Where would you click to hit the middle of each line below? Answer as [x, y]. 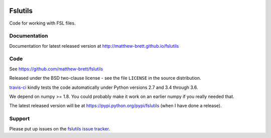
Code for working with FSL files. [42, 23]
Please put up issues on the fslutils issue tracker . [60, 128]
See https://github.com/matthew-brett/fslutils [56, 69]
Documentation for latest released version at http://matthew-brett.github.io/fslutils [94, 46]
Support [20, 119]
